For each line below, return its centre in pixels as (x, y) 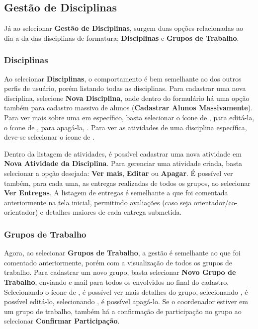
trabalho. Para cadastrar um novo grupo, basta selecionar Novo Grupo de (120, 272)
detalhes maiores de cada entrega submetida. (114, 212)
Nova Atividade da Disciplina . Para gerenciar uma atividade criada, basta (123, 163)
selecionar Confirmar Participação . (62, 321)
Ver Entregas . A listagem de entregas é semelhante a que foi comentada (116, 193)
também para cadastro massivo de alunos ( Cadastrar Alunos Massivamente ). (129, 108)
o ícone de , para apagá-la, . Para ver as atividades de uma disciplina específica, (126, 127)
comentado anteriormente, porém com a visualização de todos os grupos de (118, 262)
